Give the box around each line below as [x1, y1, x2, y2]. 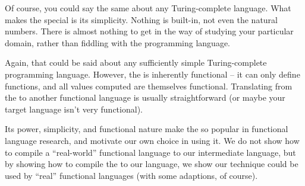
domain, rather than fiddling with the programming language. [5, 36, 231, 49]
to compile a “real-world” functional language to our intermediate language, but [5, 146, 296, 158]
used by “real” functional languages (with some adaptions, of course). [5, 169, 258, 181]
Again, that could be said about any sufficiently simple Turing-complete [5, 56, 267, 69]
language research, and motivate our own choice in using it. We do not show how [5, 134, 300, 146]
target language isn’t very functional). [5, 102, 143, 115]
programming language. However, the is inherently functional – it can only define [5, 68, 300, 80]
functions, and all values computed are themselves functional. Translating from [5, 79, 293, 92]
